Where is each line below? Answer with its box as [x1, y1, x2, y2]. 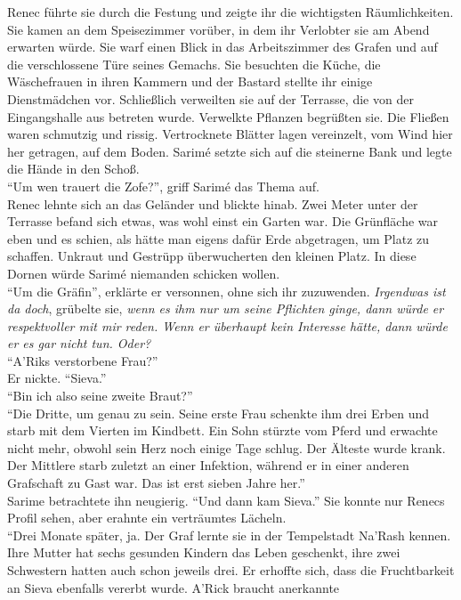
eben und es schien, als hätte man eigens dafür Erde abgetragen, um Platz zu [7, 229, 430, 247]
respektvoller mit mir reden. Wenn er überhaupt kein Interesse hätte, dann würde [7, 316, 448, 335]
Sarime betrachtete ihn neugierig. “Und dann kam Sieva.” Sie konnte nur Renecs [7, 491, 445, 509]
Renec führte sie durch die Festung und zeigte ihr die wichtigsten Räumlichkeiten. [7, 3, 454, 20]
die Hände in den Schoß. [7, 159, 140, 178]
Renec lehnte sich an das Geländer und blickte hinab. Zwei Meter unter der [7, 194, 418, 213]
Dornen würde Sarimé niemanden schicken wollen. [7, 264, 280, 282]
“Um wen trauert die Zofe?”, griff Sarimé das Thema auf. [7, 176, 319, 195]
